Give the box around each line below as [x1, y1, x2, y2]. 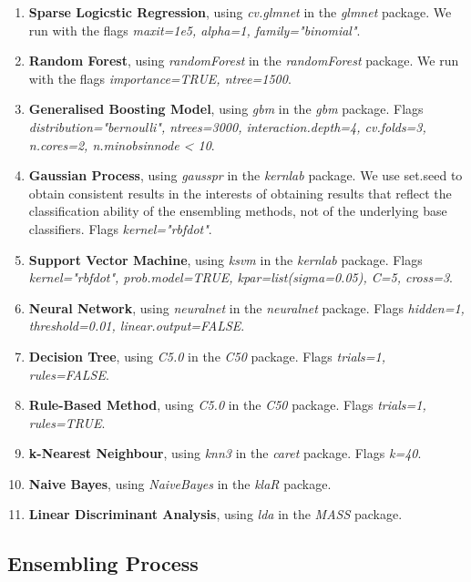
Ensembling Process [7, 549, 199, 577]
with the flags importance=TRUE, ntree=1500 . [28, 68, 292, 87]
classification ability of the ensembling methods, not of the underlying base [28, 201, 447, 220]
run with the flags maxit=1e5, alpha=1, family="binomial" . [28, 20, 361, 39]
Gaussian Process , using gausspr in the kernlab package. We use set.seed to [28, 166, 463, 185]
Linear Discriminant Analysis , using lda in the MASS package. [28, 505, 403, 524]
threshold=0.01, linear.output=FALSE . [28, 316, 245, 335]
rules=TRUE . [28, 413, 106, 432]
